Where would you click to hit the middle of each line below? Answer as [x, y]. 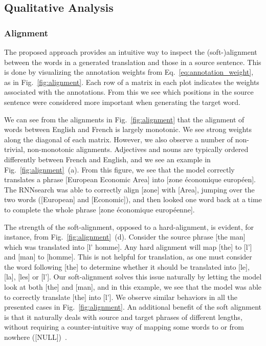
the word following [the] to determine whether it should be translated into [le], [127, 266]
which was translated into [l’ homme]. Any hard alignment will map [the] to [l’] [128, 246]
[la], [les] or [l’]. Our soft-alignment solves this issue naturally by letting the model [133, 277]
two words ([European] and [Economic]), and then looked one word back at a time [133, 199]
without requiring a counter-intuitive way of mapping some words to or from [124, 327]
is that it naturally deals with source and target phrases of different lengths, [123, 317]
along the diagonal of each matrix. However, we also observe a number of [119, 139]
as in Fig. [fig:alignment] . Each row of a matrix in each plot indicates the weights [132, 82]
